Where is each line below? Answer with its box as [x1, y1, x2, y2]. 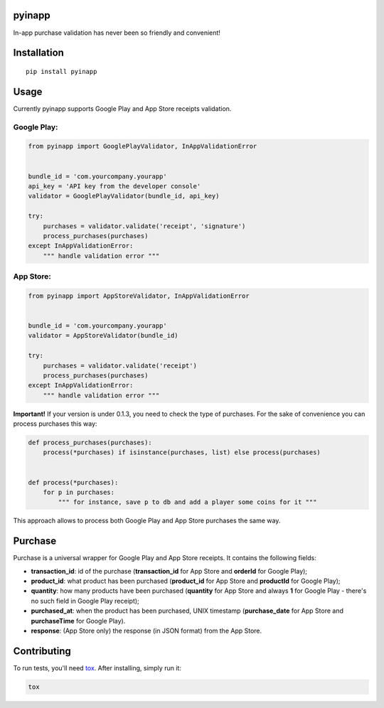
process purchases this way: [13, 419, 97, 428]
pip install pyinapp [26, 68, 97, 75]
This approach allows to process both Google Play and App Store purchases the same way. [13, 516, 281, 525]
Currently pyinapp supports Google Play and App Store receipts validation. [13, 104, 232, 113]
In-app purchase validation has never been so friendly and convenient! [13, 28, 220, 37]
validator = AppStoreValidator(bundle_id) [28, 331, 178, 340]
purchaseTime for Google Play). [31, 616, 126, 625]
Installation [13, 47, 64, 59]
